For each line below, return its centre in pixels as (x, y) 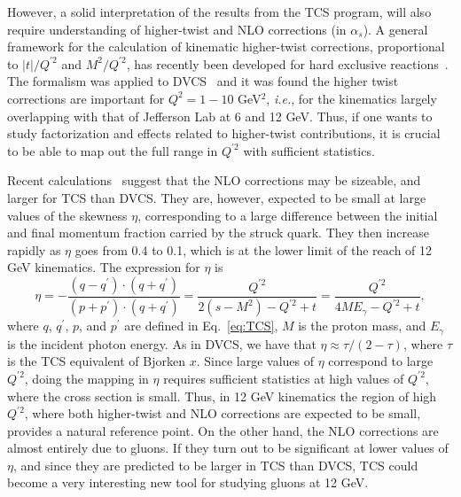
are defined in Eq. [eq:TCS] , (201, 326)
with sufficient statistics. (309, 150)
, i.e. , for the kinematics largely (352, 98)
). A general (395, 29)
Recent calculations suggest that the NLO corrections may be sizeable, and (214, 180)
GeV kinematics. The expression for (104, 267)
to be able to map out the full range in (113, 150)
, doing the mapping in (86, 378)
